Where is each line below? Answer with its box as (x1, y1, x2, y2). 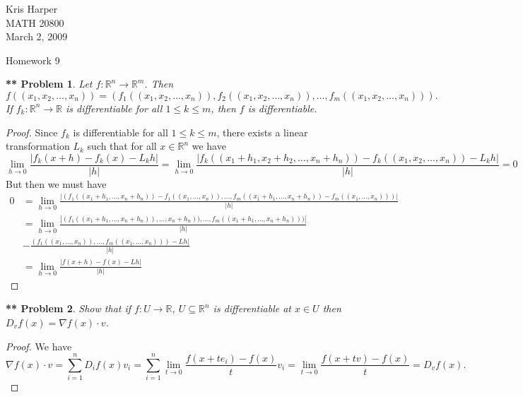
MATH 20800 (6, 15, 64, 30)
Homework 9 (6, 52, 60, 67)
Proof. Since (6, 124, 58, 139)
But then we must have (6, 176, 107, 191)
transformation (6, 138, 70, 153)
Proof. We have (6, 338, 72, 353)
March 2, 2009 (6, 29, 68, 44)
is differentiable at (213, 301, 291, 316)
